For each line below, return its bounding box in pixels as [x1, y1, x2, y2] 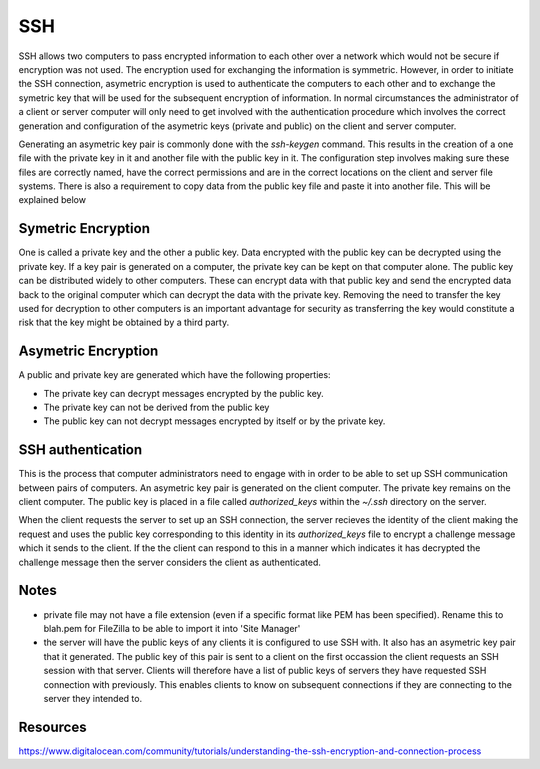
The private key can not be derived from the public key [43, 401, 270, 413]
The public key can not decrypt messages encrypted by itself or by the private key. [43, 415, 386, 427]
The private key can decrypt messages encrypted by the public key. [43, 387, 324, 399]
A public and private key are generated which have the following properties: [18, 369, 331, 381]
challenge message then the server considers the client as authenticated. [18, 556, 322, 568]
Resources [18, 718, 87, 735]
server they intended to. [43, 692, 143, 704]
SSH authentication [18, 441, 143, 459]
